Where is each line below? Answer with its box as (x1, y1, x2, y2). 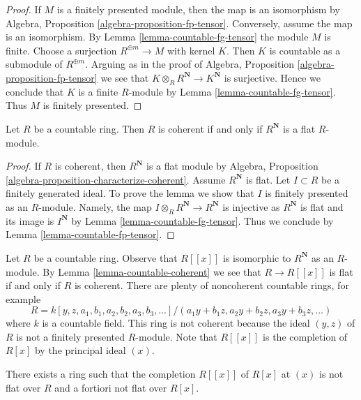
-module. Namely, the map (38, 199, 152, 214)
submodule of (6, 57, 63, 71)
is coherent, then (54, 158, 126, 173)
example (6, 291, 41, 306)
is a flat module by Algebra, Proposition (146, 158, 318, 173)
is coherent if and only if (158, 121, 263, 135)
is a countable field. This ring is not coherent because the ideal (42, 316, 310, 330)
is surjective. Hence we (224, 70, 321, 84)
